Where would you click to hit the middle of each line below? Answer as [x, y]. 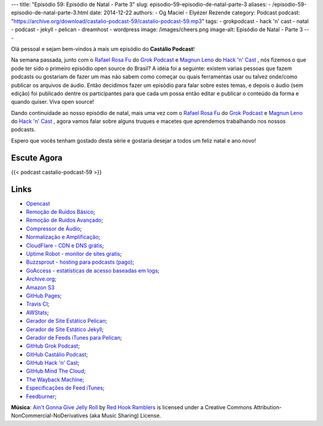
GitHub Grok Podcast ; [53, 346]
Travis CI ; [38, 304]
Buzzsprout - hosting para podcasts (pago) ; [80, 262]
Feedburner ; [41, 396]
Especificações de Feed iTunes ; [65, 388]
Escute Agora [37, 158]
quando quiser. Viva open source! [53, 102]
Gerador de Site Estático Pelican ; [67, 321]
